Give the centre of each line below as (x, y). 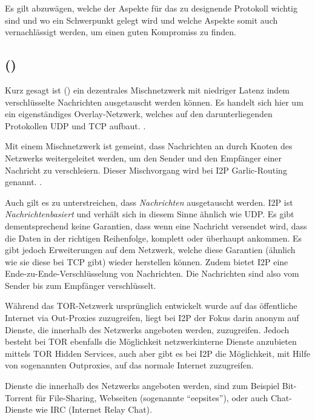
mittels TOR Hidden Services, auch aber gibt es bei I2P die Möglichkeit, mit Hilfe (157, 353)
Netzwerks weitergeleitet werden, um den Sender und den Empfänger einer (144, 157)
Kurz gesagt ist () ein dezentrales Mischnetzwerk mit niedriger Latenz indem (148, 90)
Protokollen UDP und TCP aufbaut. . (75, 125)
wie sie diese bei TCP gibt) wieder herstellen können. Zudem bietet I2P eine (147, 261)
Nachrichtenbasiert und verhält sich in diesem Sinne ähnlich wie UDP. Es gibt (150, 214)
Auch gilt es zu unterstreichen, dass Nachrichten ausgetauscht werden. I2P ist (149, 202)
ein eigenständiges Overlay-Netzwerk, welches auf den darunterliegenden (139, 114)
